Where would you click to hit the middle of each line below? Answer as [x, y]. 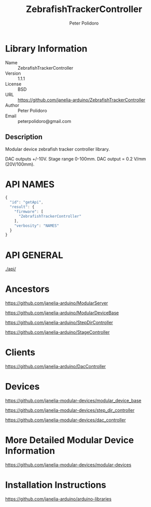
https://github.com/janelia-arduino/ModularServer [57, 303]
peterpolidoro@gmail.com [44, 121]
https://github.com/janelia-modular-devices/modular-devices [68, 465]
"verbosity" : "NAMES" [36, 226]
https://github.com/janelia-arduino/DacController [55, 367]
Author [12, 105]
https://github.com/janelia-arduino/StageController [57, 332]
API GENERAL [34, 255]
